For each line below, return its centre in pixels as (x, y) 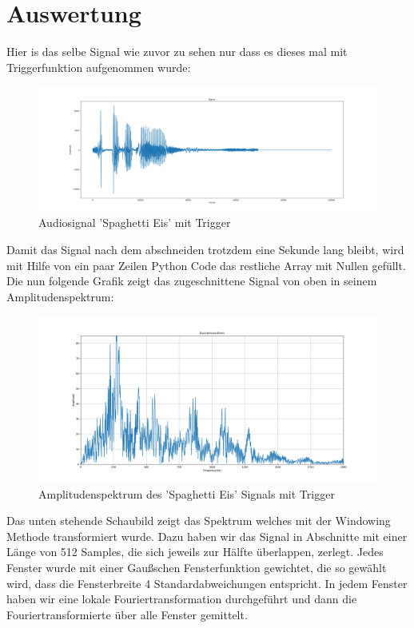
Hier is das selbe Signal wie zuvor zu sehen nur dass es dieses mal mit (177, 52)
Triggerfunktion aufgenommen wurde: (99, 67)
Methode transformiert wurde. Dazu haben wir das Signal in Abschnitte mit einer (207, 536)
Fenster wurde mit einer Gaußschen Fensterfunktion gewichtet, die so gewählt (197, 568)
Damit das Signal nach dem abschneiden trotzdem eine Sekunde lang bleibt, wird (205, 250)
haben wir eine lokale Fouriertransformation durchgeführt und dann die (182, 599)
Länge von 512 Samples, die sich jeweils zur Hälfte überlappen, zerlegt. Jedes (195, 552)
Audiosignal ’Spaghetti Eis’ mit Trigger (135, 223)
